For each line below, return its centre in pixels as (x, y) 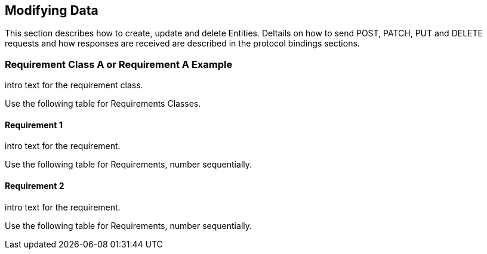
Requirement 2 (35, 186)
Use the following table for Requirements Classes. (103, 104)
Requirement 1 (34, 125)
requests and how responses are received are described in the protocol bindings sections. (182, 44)
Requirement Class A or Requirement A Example (119, 64)
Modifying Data (52, 10)
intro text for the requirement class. (74, 85)
